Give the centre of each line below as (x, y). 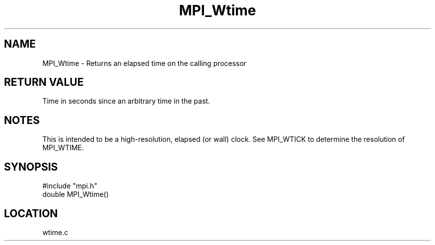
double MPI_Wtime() (75, 194)
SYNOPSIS (31, 167)
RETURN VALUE (44, 82)
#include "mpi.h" (70, 186)
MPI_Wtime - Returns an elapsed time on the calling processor (145, 63)
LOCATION (31, 213)
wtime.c (55, 232)
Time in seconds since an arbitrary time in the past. (126, 101)
